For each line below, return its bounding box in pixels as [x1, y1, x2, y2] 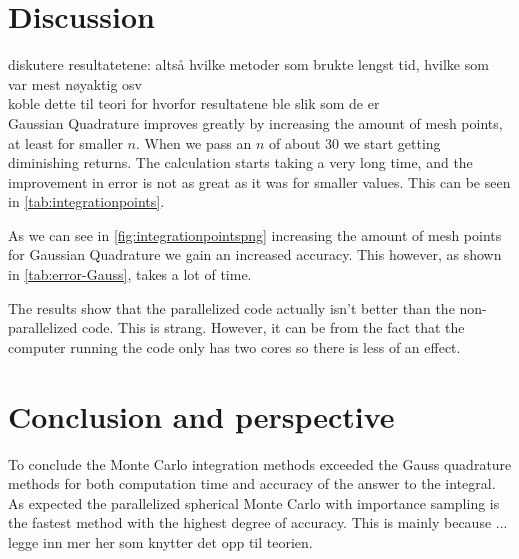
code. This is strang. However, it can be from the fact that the [81, 317, 465, 338]
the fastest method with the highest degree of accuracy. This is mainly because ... [8, 512, 508, 533]
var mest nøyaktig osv [8, 73, 142, 94]
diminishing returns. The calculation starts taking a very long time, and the [8, 152, 473, 173]
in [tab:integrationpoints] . [8, 191, 165, 212]
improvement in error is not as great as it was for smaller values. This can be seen [8, 171, 511, 192]
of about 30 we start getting [269, 132, 441, 153]
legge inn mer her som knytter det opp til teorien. [8, 531, 313, 552]
